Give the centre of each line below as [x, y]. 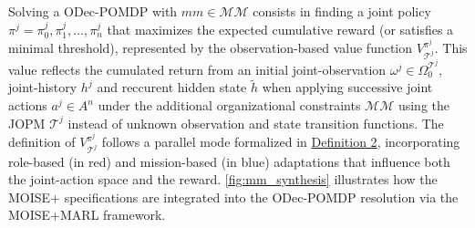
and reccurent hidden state [172, 87]
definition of [42, 142]
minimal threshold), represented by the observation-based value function [211, 48]
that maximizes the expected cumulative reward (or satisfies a [280, 29]
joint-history [43, 87]
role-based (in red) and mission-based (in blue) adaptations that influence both [229, 161]
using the [424, 105]
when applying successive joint [347, 87]
